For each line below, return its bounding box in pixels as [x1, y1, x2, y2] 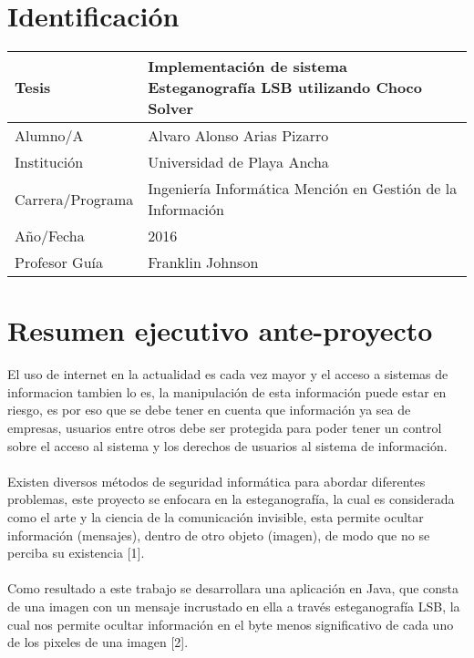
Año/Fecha [15, 225, 85, 247]
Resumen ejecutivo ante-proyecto [7, 312, 433, 349]
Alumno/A [15, 125, 84, 147]
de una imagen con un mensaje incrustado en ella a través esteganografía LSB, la [7, 596, 460, 615]
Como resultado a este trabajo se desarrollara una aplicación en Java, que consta [7, 579, 459, 598]
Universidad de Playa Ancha [148, 151, 329, 173]
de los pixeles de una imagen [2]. [7, 632, 189, 652]
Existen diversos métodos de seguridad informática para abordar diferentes [7, 471, 426, 490]
